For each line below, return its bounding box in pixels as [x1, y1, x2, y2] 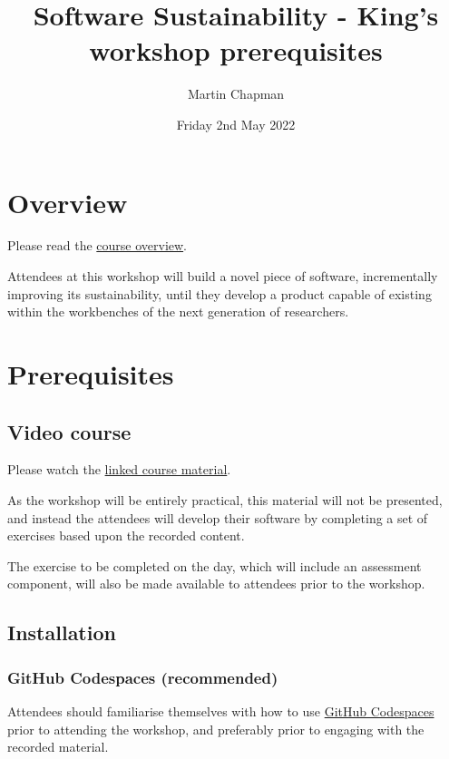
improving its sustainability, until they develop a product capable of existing [7, 284, 432, 303]
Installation [7, 618, 116, 647]
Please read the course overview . [7, 236, 188, 255]
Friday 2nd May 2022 [176, 114, 296, 133]
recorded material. [7, 737, 109, 756]
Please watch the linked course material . [7, 460, 231, 479]
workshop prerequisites [89, 32, 383, 69]
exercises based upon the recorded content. [7, 526, 245, 545]
